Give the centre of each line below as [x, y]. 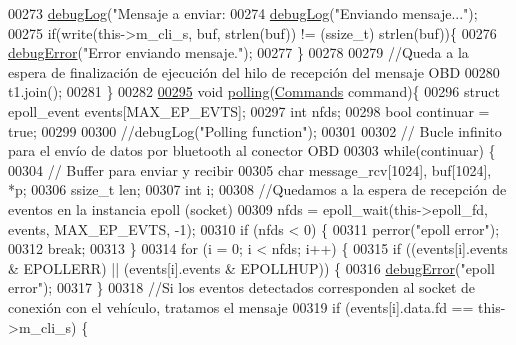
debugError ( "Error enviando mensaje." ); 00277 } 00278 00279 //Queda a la [238, 52]
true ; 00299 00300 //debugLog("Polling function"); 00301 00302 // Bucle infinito [255, 130]
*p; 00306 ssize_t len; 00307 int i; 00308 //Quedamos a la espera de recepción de [257, 189]
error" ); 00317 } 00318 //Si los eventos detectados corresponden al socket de [242, 287]
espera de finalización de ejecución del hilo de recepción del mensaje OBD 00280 [254, 71]
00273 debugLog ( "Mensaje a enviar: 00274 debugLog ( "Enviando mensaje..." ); [243, 13]
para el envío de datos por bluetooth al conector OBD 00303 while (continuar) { [252, 150]
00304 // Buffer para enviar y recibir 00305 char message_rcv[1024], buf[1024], [250, 169]
